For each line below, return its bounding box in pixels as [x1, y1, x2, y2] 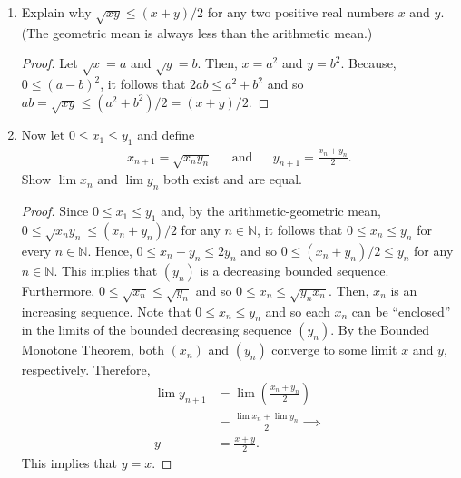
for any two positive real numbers [207, 3, 394, 21]
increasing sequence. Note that [21, 301, 191, 320]
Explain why [21, 3, 92, 21]
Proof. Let [21, 54, 78, 73]
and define [137, 125, 195, 144]
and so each [265, 301, 330, 320]
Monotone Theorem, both [21, 340, 164, 359]
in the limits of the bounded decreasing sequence [21, 320, 292, 339]
